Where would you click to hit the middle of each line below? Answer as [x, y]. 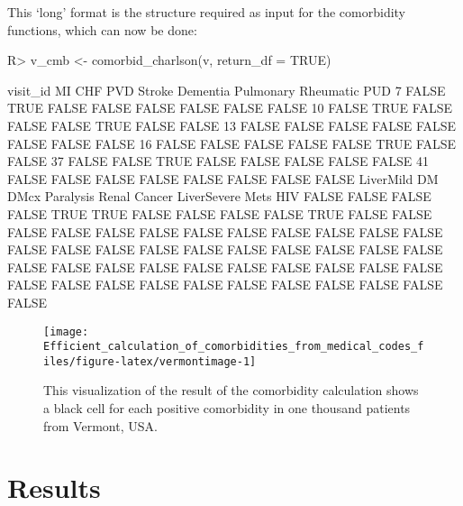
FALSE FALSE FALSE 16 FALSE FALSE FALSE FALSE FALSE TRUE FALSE [232, 143]
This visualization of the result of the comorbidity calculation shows [231, 390]
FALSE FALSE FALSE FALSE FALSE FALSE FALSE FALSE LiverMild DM [223, 178]
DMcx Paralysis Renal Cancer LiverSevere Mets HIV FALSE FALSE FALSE [219, 196]
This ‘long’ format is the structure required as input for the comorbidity [207, 12]
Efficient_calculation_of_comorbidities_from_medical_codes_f [234, 347]
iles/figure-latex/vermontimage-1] [150, 361]
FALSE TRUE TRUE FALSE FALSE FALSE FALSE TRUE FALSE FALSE [220, 213]
